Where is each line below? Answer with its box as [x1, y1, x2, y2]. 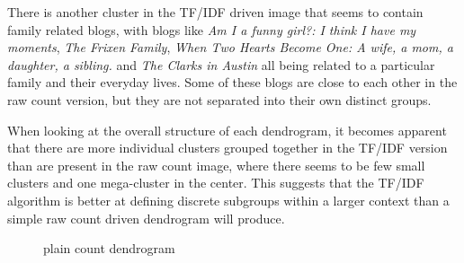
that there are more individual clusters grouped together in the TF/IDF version [7, 138, 448, 157]
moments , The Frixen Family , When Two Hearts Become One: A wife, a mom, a [7, 38, 453, 57]
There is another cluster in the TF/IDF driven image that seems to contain [7, 3, 424, 21]
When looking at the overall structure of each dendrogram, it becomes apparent [7, 120, 447, 139]
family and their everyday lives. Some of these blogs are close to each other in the [7, 73, 458, 92]
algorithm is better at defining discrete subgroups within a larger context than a [7, 190, 450, 209]
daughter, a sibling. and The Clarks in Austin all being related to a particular [7, 55, 435, 74]
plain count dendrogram [43, 239, 175, 258]
